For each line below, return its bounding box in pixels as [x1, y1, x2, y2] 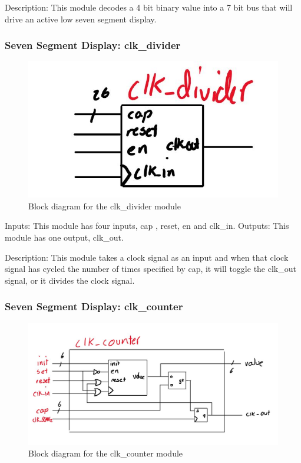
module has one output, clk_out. [5, 231, 124, 244]
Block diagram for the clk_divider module [28, 199, 181, 212]
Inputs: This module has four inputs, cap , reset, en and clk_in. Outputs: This [5, 219, 289, 232]
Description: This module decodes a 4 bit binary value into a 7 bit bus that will [5, 1, 293, 13]
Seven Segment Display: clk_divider [5, 38, 181, 52]
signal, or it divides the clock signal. [5, 274, 135, 286]
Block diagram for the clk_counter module [28, 446, 183, 459]
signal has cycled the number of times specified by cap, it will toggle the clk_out [5, 262, 296, 275]
